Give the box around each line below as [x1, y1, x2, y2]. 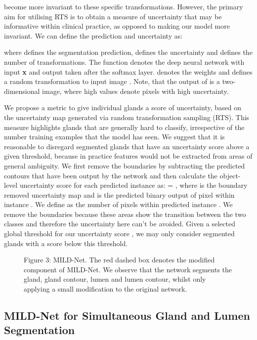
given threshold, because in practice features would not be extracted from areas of [4, 151, 253, 161]
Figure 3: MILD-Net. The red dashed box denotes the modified [24, 255, 215, 265]
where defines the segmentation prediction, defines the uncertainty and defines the [4, 47, 253, 57]
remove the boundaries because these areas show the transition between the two [4, 209, 246, 219]
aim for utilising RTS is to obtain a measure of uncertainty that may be [4, 11, 222, 21]
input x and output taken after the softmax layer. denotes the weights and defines [4, 66, 253, 77]
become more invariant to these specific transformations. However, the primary [4, 1, 243, 11]
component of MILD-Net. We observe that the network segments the [24, 264, 232, 274]
